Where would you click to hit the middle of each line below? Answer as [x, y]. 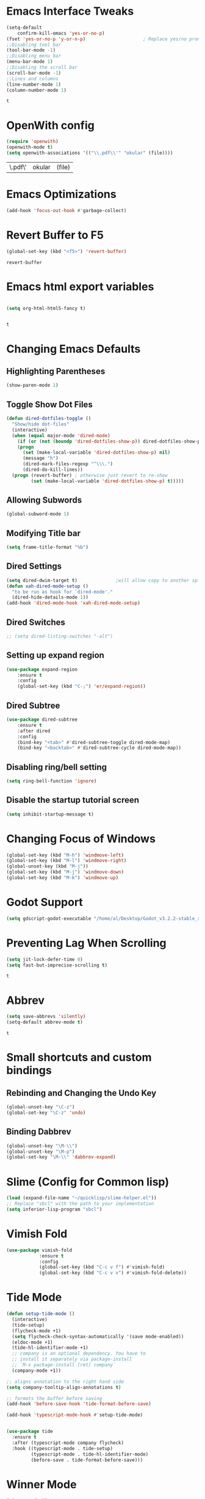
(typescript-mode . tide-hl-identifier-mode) [90, 1454]
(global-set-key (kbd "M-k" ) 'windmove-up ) [63, 878]
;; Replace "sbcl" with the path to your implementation [80, 1204]
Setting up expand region [56, 655]
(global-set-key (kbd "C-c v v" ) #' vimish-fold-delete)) [113, 1273]
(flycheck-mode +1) [37, 1331]
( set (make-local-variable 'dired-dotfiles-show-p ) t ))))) [107, 481]
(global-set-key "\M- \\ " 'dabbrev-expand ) [61, 1157]
